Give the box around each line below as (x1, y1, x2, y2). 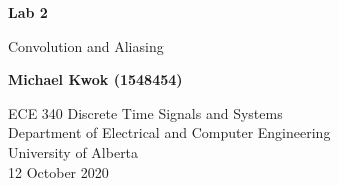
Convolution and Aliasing (8, 35, 164, 56)
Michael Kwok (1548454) (8, 69, 183, 90)
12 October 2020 (8, 161, 109, 182)
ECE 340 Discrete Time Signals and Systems (8, 102, 283, 123)
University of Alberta (8, 141, 139, 162)
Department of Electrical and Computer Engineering (8, 122, 331, 143)
